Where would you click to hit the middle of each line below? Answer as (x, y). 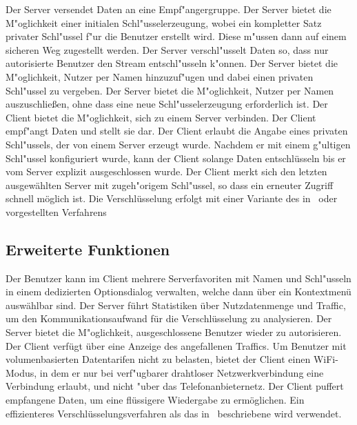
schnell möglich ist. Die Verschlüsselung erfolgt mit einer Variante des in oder (172, 198)
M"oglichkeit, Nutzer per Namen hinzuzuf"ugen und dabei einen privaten (160, 76)
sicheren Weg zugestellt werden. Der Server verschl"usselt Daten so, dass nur (167, 49)
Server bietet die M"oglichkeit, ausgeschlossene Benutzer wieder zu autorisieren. (174, 332)
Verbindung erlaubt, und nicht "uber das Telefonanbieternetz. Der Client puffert (175, 386)
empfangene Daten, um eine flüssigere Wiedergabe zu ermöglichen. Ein (155, 400)
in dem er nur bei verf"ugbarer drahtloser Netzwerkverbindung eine (182, 372)
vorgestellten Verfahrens (56, 211)
